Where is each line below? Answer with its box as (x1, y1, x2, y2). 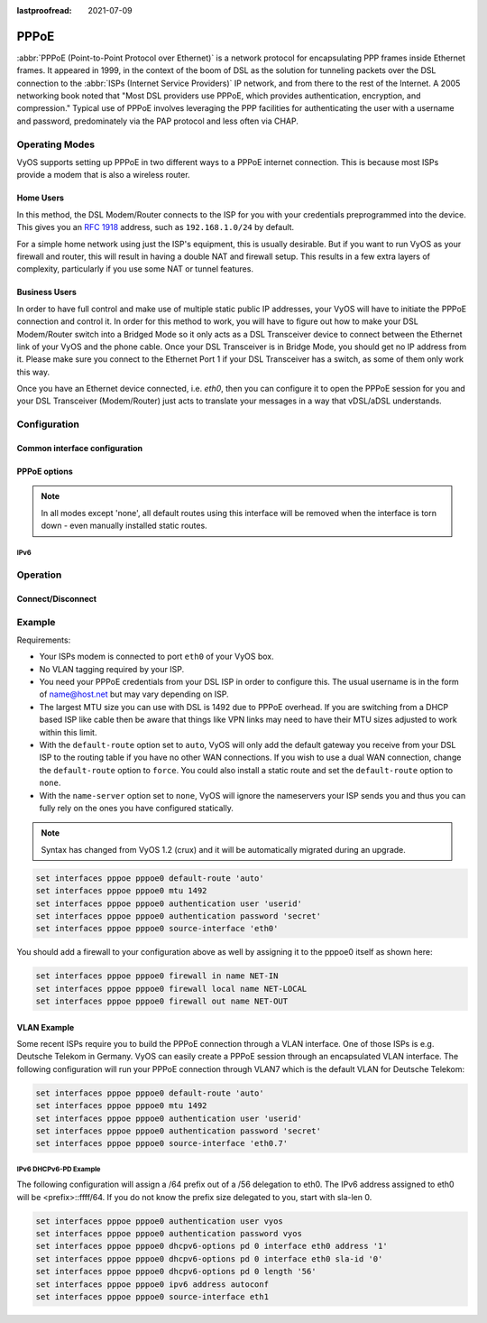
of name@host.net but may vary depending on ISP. (39, 689, 229, 699)
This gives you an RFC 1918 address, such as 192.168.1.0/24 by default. (16, 222, 295, 233)
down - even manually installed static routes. (41, 520, 207, 532)
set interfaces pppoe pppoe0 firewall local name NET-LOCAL (35, 984, 308, 994)
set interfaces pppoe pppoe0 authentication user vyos (35, 1216, 283, 1226)
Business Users (16, 287, 77, 298)
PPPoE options (16, 466, 73, 477)
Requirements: (16, 634, 71, 645)
